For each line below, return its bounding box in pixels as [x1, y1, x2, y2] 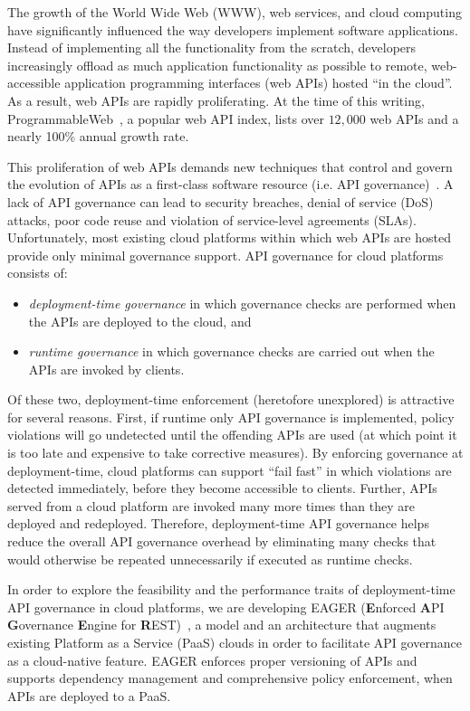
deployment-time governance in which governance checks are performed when [28, 293, 456, 312]
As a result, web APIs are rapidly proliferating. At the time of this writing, [7, 90, 425, 109]
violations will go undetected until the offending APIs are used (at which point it [7, 425, 457, 444]
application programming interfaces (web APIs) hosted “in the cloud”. [64, 73, 453, 92]
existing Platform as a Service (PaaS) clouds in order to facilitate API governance [7, 633, 462, 651]
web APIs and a [369, 109, 459, 128]
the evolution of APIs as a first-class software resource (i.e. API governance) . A [7, 175, 454, 194]
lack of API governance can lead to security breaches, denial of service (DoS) [7, 192, 434, 211]
